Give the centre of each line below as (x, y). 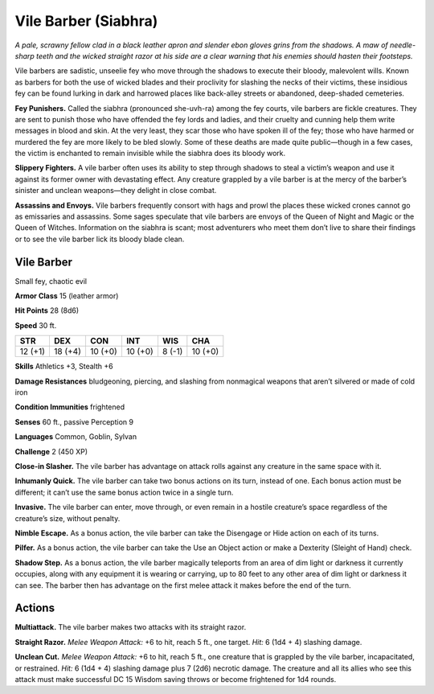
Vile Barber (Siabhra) (86, 21)
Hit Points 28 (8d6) (47, 310)
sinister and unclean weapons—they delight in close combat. (116, 191)
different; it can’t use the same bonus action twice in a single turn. (124, 492)
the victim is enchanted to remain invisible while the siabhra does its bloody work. (150, 154)
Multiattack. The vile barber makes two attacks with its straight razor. (131, 627)
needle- (403, 45)
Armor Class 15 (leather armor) (67, 296)
